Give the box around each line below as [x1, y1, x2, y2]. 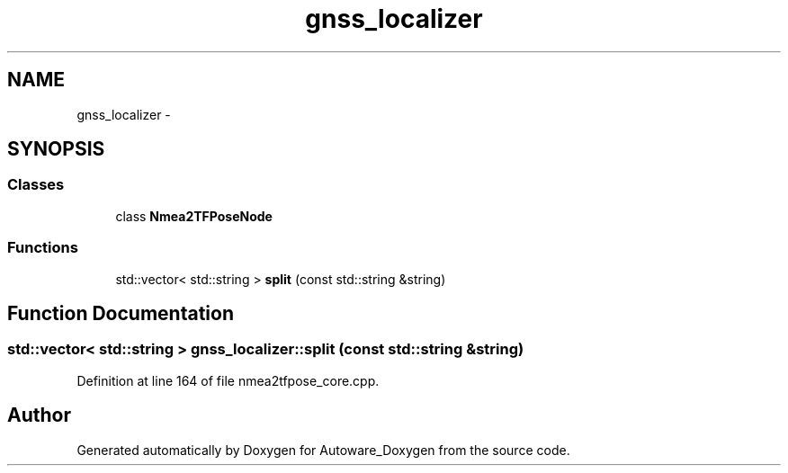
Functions [7, 238, 78, 257]
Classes [7, 175, 65, 194]
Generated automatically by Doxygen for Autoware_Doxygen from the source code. [76, 442, 570, 458]
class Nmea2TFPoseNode [115, 208, 273, 224]
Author [7, 404, 71, 427]
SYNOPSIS [7, 138, 105, 161]
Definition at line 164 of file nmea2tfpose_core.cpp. [76, 372, 380, 388]
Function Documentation [7, 301, 234, 325]
